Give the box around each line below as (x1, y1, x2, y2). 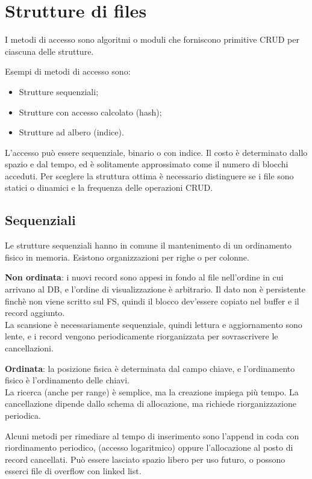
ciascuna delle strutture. (5, 45, 94, 57)
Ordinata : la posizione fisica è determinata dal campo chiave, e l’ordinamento (5, 362, 295, 374)
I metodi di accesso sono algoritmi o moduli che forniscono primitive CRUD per (5, 33, 299, 46)
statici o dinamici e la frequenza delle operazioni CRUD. (5, 181, 213, 194)
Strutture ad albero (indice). (19, 126, 124, 138)
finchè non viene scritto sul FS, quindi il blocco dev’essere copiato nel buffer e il (5, 294, 299, 307)
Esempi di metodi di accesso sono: (5, 65, 131, 78)
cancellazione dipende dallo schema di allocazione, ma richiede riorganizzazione (5, 397, 296, 410)
